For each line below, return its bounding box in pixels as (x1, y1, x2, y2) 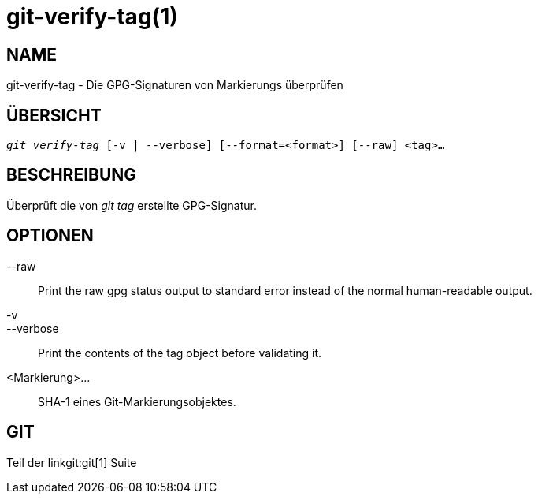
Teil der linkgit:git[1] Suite (6, 455, 137, 469)
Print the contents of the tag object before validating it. (38, 345, 322, 360)
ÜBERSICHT (6, 105, 102, 125)
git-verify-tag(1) (6, 3, 178, 30)
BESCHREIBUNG (6, 165, 137, 185)
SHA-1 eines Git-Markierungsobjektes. (38, 394, 236, 409)
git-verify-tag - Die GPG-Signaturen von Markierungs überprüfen (6, 78, 343, 92)
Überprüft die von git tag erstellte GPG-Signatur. (6, 198, 257, 212)
